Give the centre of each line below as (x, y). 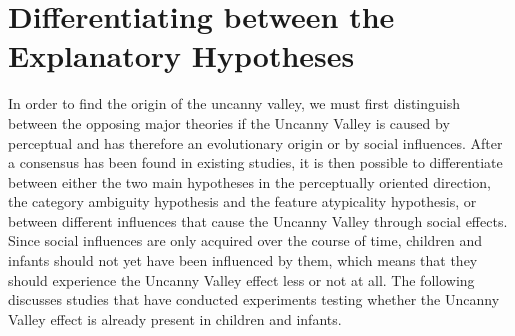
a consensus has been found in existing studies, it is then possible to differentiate (255, 162)
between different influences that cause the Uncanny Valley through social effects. (258, 220)
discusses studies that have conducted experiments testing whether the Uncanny (254, 299)
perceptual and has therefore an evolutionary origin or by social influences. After (255, 142)
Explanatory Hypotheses (181, 55)
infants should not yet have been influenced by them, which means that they (243, 260)
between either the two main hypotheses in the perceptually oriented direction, (249, 181)
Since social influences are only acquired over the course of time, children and (245, 240)
